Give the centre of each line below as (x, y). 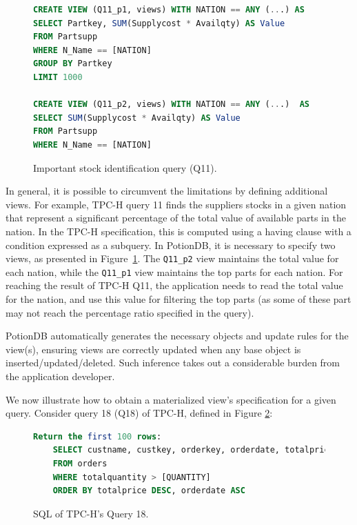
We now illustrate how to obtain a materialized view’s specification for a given (171, 399)
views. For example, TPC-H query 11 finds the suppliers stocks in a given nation (176, 204)
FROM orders (80, 463)
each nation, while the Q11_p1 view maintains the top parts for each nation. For (174, 271)
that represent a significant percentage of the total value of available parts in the (176, 218)
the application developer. (60, 376)
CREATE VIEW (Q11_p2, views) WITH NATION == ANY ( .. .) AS (171, 105)
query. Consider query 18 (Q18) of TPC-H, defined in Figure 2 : (139, 413)
